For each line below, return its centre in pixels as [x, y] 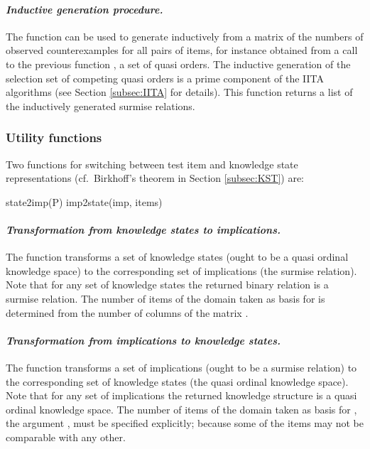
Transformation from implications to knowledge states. [143, 340]
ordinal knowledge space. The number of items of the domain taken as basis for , [181, 409]
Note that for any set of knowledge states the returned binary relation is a [167, 285]
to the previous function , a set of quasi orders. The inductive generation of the [178, 64]
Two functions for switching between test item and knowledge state [152, 164]
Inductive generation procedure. [85, 9]
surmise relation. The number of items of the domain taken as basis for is [165, 298]
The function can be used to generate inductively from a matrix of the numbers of [185, 36]
